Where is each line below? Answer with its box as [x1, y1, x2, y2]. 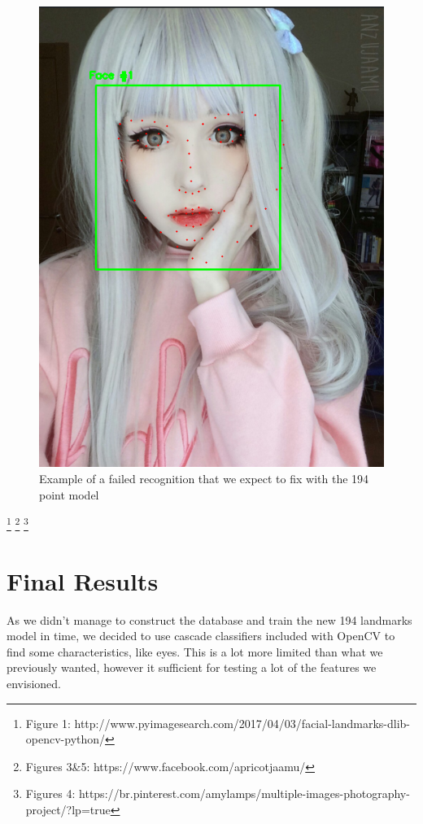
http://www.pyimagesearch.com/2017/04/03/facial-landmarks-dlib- [74, 714, 411, 731]
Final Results [7, 564, 159, 597]
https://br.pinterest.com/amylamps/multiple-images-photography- [79, 785, 410, 802]
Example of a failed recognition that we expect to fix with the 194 [39, 470, 369, 487]
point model [39, 486, 99, 503]
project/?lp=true [25, 800, 111, 817]
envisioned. [7, 674, 61, 691]
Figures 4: [25, 785, 76, 802]
